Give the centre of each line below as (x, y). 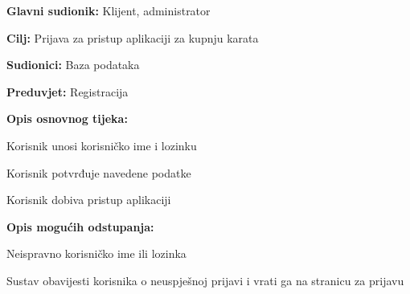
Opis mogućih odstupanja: (80, 226)
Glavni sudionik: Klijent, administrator (109, 10)
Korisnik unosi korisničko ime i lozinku (102, 145)
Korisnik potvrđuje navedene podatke (99, 172)
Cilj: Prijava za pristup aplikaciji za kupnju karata (133, 37)
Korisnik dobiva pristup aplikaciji (89, 200)
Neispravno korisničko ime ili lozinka (96, 253)
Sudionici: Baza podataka (73, 65)
